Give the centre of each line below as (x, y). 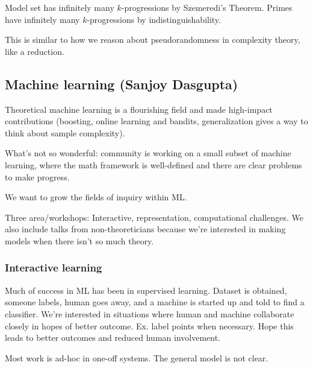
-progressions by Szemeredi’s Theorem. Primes (207, 7)
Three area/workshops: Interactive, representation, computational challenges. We (154, 217)
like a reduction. (35, 51)
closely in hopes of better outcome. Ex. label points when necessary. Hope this (149, 325)
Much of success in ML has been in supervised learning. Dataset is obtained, (146, 290)
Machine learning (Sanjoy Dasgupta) (122, 84)
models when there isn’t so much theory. (79, 240)
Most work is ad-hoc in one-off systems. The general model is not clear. (137, 357)
